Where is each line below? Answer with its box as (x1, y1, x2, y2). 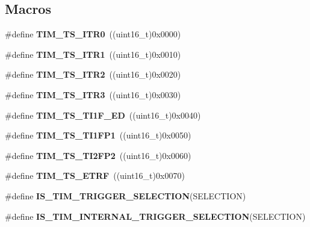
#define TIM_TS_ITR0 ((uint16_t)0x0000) (5, 28, 181, 40)
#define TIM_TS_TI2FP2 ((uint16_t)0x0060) (5, 149, 191, 161)
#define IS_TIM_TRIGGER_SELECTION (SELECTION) (5, 189, 246, 202)
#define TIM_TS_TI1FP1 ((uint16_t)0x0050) (5, 129, 191, 141)
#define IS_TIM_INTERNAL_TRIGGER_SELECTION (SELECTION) (5, 210, 306, 222)
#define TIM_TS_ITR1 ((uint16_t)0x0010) (5, 48, 181, 60)
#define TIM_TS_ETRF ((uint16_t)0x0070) (5, 169, 185, 182)
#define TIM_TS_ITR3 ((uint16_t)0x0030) (5, 88, 181, 101)
